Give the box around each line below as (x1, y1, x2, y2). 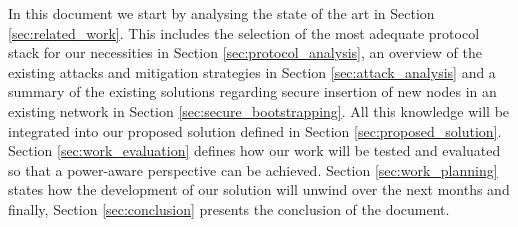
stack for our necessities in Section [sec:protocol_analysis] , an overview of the (8, 42, 482, 63)
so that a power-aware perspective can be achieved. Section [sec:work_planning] (8, 159, 498, 180)
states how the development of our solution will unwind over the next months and (8, 179, 510, 200)
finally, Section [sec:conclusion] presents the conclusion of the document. (8, 198, 450, 219)
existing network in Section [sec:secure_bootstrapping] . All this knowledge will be (8, 100, 510, 121)
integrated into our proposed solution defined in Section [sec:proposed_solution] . (8, 120, 502, 141)
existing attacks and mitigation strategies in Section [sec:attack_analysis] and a (8, 61, 496, 82)
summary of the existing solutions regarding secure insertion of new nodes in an (8, 81, 497, 102)
